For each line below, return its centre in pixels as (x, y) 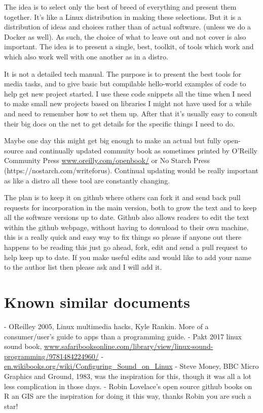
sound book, (23, 346)
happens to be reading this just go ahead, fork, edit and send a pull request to (126, 247)
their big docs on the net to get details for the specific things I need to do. (120, 123)
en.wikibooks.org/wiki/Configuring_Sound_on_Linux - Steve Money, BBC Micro (131, 366)
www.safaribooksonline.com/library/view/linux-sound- (129, 346)
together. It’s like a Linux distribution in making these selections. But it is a (123, 17)
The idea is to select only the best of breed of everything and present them (120, 7)
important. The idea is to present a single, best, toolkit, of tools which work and (129, 46)
